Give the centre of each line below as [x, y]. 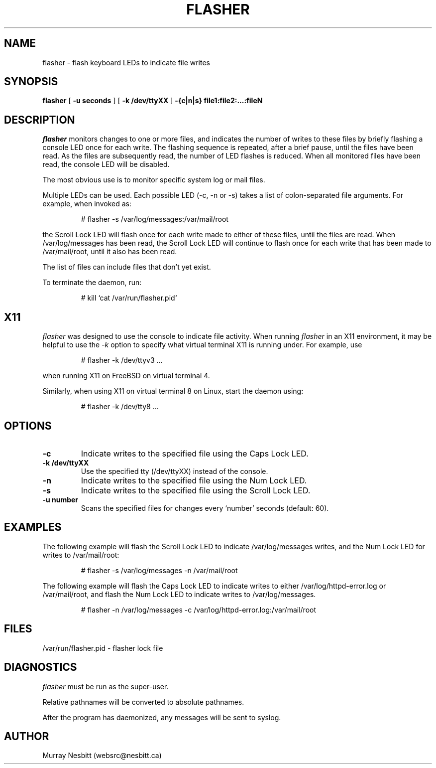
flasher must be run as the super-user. [106, 686]
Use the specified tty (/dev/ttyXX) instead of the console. [174, 471]
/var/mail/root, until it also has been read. [110, 252]
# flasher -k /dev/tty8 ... [120, 407]
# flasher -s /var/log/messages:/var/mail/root [155, 219]
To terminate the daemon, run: [92, 283]
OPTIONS [28, 426]
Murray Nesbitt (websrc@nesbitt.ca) [102, 756]
